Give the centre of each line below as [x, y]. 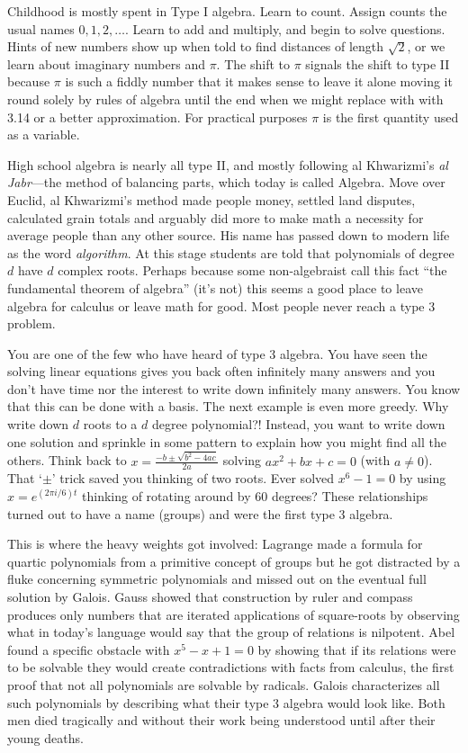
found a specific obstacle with [89, 649]
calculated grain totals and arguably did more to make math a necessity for [216, 217]
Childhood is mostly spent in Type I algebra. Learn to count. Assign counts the [227, 11]
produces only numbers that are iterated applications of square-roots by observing [234, 614]
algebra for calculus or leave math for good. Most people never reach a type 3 [221, 305]
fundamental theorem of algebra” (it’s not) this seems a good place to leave [215, 287]
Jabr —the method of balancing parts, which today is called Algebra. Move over [226, 182]
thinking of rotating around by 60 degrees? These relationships [255, 496]
